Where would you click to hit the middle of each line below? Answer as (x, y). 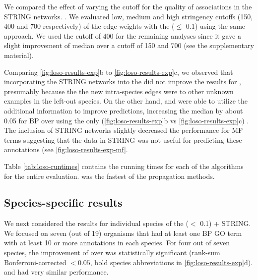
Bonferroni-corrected (35, 262)
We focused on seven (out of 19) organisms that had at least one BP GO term (123, 233)
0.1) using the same (216, 26)
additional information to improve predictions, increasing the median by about (124, 110)
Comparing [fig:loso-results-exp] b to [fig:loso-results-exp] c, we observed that (119, 72)
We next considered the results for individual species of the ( (96, 223)
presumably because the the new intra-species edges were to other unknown (119, 91)
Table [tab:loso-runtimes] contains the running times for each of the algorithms (124, 166)
